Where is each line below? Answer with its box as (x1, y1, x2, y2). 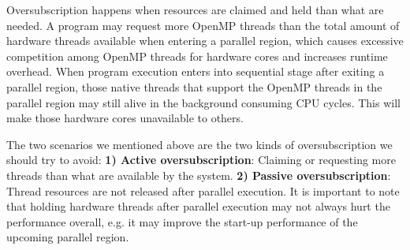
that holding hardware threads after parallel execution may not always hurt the (6, 198, 390, 215)
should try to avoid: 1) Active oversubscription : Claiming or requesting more (6, 151, 396, 168)
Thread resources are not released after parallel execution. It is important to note (6, 182, 400, 199)
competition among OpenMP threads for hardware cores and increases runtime (6, 47, 388, 64)
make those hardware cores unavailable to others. (6, 110, 244, 126)
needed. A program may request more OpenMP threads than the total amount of (6, 17, 400, 33)
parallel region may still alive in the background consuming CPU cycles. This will (6, 94, 401, 110)
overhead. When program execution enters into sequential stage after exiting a (6, 63, 385, 80)
